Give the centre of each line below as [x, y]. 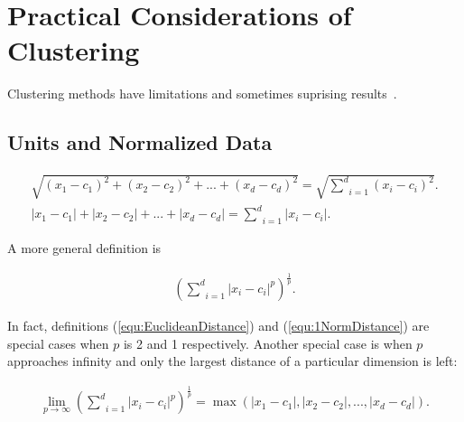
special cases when [58, 343]
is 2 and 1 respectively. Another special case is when [268, 343]
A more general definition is [84, 248]
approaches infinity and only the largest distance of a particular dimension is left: [232, 361]
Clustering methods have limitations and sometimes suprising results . [202, 94]
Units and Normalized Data [140, 142]
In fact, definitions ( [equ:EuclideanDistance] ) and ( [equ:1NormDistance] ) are [218, 325]
